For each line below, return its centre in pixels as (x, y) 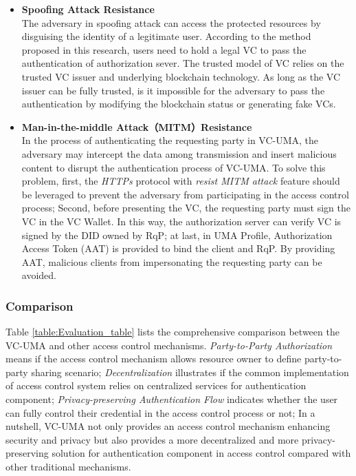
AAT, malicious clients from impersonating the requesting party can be (172, 261)
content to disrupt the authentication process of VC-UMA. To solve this (174, 167)
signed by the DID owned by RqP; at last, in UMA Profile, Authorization (177, 235)
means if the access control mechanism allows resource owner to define (154, 359)
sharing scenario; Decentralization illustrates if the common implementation (190, 372)
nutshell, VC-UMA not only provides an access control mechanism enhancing (168, 426)
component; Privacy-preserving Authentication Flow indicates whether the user (172, 399)
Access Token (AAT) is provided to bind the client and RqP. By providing (178, 248)
